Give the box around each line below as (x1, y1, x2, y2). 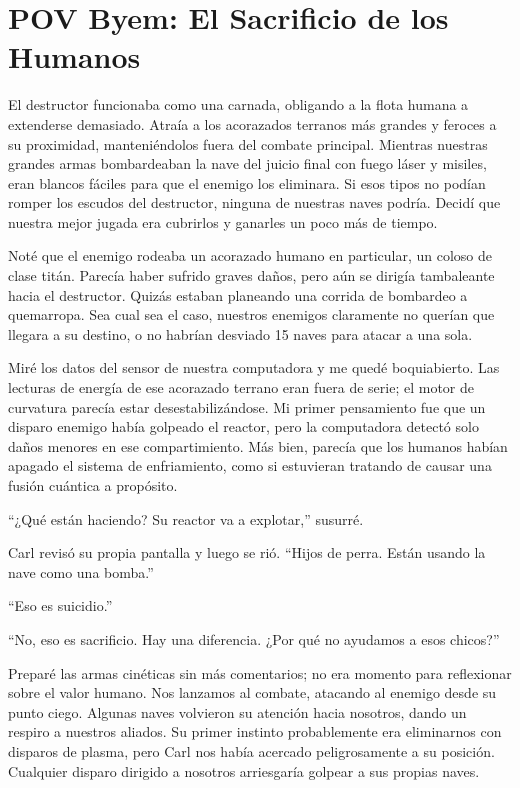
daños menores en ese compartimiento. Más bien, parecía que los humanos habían (8, 435, 508, 456)
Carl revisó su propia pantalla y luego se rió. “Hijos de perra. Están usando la (8, 542, 486, 563)
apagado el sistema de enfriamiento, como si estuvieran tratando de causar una (8, 455, 492, 476)
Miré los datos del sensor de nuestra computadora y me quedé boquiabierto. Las (8, 357, 500, 378)
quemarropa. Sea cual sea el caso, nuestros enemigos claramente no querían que (8, 304, 495, 325)
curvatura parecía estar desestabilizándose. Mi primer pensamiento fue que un (8, 396, 486, 417)
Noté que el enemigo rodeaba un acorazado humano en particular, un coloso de (8, 245, 493, 266)
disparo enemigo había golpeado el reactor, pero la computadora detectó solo (8, 416, 479, 437)
